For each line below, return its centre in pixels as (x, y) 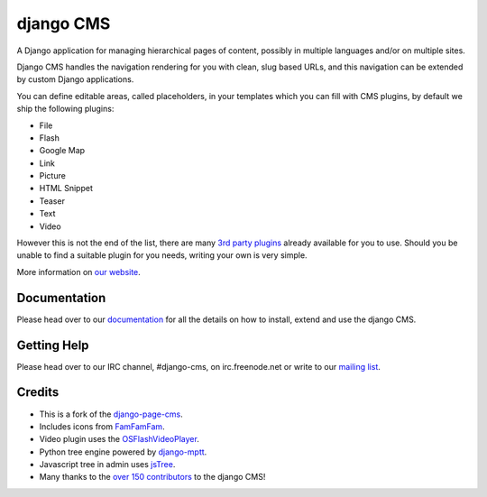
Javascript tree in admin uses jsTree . (107, 465)
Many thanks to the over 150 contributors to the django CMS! (152, 477)
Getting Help (53, 345)
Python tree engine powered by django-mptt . (123, 452)
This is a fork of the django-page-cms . (111, 414)
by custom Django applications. (75, 79)
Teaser (52, 201)
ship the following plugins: (65, 109)
